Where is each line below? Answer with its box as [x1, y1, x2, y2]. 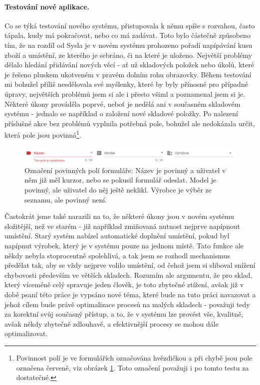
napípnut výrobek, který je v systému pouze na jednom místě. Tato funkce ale [4, 240, 244, 251]
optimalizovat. [4, 328, 48, 339]
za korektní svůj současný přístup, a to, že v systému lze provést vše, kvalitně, [4, 309, 244, 319]
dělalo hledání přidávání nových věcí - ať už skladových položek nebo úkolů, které [4, 59, 254, 70]
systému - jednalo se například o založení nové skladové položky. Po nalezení [4, 108, 238, 119]
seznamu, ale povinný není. [24, 194, 107, 204]
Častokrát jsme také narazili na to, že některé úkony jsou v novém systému [4, 211, 235, 221]
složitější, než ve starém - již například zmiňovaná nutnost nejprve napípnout [4, 220, 241, 231]
